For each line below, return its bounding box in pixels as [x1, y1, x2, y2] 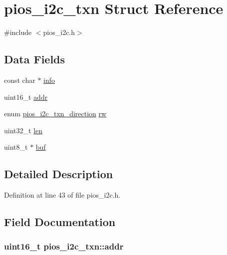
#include [4, 27, 32, 37]
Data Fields [4, 51, 65, 67]
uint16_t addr [4, 91, 48, 102]
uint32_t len [4, 125, 43, 135]
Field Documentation [4, 214, 116, 230]
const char [4, 74, 35, 85]
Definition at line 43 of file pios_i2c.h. [4, 190, 121, 200]
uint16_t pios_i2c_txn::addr [4, 240, 124, 253]
